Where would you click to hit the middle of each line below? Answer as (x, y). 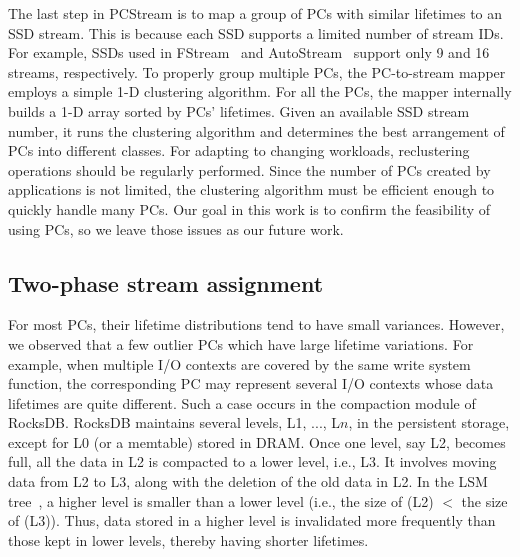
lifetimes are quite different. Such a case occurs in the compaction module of (242, 402)
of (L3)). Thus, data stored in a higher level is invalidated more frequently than (252, 520)
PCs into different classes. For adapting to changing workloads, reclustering (239, 150)
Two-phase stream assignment (166, 282)
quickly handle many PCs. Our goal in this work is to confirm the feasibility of (249, 208)
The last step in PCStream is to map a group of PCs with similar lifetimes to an (255, 13)
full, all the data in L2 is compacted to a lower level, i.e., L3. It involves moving (252, 461)
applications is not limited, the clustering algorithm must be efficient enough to (251, 189)
